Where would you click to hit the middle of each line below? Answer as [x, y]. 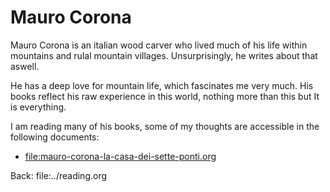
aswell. [25, 66]
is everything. [38, 107]
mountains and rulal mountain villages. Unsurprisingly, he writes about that [164, 55]
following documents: [55, 137]
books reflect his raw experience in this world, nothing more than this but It [165, 96]
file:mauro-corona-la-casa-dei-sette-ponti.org [120, 156]
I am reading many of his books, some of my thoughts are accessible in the [165, 126]
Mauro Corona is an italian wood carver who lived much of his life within [159, 45]
